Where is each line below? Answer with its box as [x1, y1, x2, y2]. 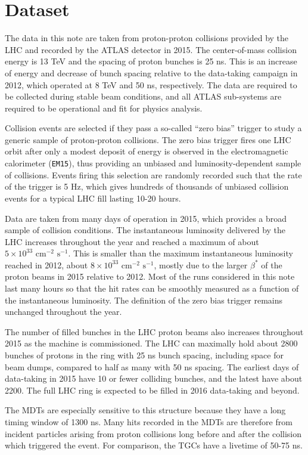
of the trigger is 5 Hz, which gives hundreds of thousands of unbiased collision [5, 180, 289, 193]
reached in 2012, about [5, 258, 88, 271]
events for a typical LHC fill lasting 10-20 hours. [5, 191, 181, 204]
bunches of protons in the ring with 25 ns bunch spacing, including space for [5, 349, 284, 361]
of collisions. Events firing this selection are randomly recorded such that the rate [5, 168, 302, 181]
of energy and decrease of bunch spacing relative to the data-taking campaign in [5, 66, 298, 79]
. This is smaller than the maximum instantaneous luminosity [68, 247, 293, 259]
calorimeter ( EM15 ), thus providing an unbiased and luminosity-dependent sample [5, 157, 301, 169]
